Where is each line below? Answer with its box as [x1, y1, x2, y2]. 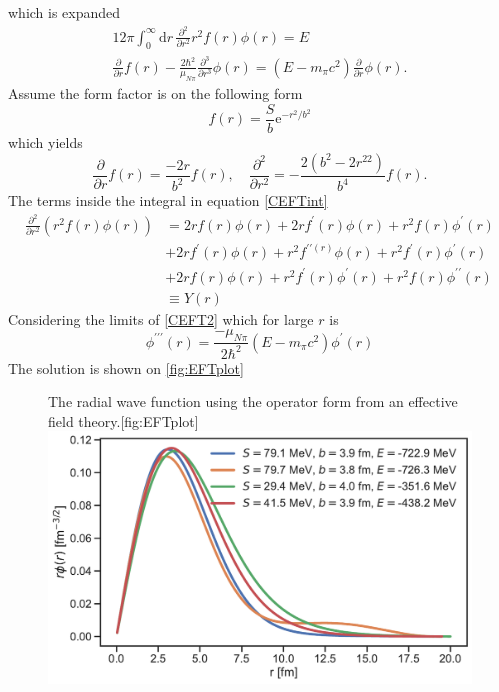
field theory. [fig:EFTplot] [48, 410, 199, 431]
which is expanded [8, 2, 121, 22]
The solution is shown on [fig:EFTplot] [8, 357, 244, 378]
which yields [8, 132, 83, 153]
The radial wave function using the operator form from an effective [48, 391, 458, 412]
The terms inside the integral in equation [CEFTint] [8, 190, 328, 211]
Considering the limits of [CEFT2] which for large [8, 308, 314, 329]
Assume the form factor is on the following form [8, 83, 303, 104]
